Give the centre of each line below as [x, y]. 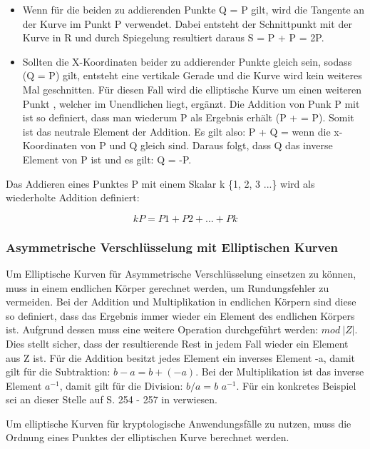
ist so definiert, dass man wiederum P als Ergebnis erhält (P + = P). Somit [188, 117]
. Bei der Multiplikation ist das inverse [280, 372]
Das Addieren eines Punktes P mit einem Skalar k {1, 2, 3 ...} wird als [160, 183]
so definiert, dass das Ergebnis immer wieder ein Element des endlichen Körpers [180, 315]
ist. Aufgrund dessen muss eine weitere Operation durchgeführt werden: [162, 329]
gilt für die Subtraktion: [58, 372]
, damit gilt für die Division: [121, 385]
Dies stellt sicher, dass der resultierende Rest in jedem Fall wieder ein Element [177, 343]
